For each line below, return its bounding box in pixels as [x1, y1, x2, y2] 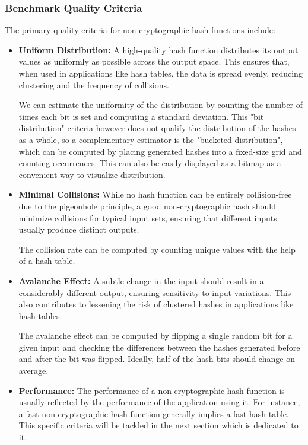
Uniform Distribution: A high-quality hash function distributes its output [18, 43, 299, 56]
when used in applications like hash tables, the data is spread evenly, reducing [18, 67, 303, 79]
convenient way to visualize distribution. [18, 168, 166, 180]
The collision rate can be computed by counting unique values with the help [18, 243, 296, 255]
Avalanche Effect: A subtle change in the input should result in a [18, 274, 264, 287]
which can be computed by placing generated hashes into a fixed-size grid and [18, 145, 302, 157]
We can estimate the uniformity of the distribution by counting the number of [18, 98, 303, 111]
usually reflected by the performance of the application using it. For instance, [18, 396, 300, 408]
